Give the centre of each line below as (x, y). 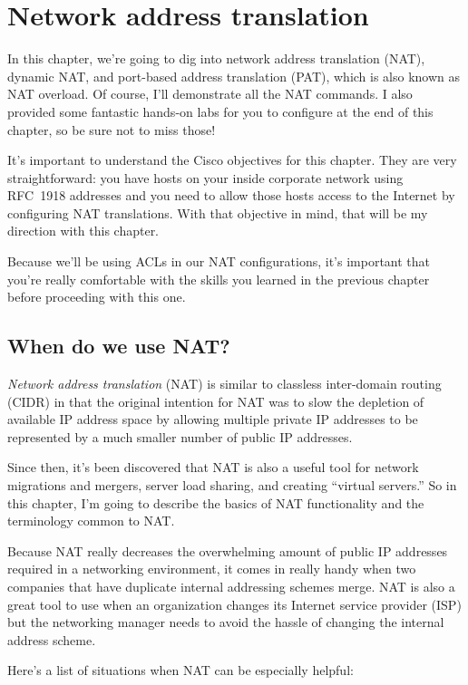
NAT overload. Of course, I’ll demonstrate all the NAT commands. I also (210, 94)
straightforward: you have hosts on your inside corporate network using (205, 177)
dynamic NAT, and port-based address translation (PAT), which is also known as (234, 76)
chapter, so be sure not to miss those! (112, 129)
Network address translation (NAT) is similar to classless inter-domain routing (224, 384)
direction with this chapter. (83, 231)
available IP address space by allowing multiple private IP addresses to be (213, 419)
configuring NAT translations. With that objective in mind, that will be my (218, 212)
